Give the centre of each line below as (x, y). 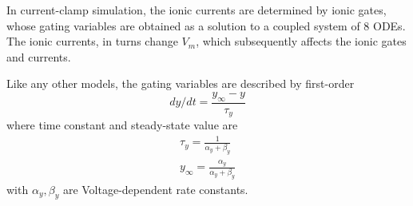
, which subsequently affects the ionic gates (301, 41)
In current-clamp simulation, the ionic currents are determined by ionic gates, (197, 10)
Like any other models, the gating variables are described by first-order (181, 83)
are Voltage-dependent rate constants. (155, 189)
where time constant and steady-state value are (122, 125)
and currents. (39, 56)
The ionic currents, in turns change (92, 41)
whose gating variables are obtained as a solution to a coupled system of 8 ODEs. (206, 25)
